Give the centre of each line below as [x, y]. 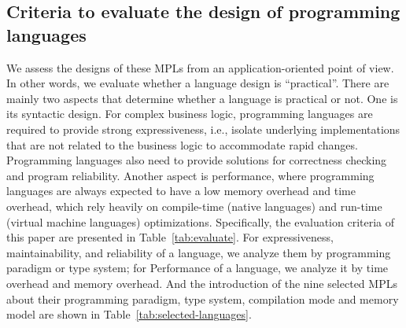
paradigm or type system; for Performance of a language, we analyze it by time [197, 268]
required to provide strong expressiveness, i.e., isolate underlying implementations [203, 129]
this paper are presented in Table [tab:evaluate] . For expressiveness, [170, 237]
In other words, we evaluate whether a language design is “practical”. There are [198, 83]
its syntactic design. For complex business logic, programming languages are [190, 114]
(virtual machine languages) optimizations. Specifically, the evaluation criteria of [201, 221]
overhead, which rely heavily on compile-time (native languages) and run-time [194, 206]
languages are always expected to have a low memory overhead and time [181, 191]
